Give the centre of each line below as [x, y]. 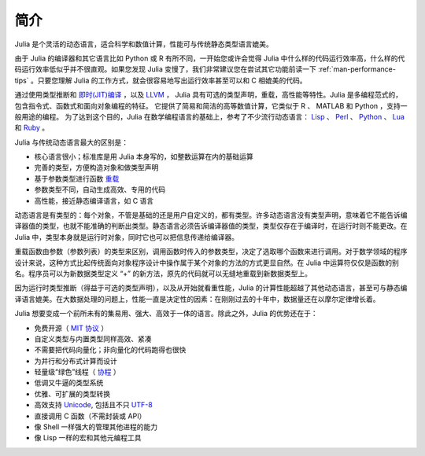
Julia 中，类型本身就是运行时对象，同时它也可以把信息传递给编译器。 [127, 237]
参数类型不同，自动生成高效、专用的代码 [100, 189]
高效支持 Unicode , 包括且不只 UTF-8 [93, 405]
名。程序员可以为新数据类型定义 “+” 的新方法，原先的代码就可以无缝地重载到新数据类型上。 [163, 273]
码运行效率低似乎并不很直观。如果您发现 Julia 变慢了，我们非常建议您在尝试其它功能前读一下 [165, 69]
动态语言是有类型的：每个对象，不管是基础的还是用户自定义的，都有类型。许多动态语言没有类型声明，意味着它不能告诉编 [211, 215]
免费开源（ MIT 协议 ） [71, 328]
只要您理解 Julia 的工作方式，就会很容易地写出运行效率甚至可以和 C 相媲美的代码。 [172, 80]
